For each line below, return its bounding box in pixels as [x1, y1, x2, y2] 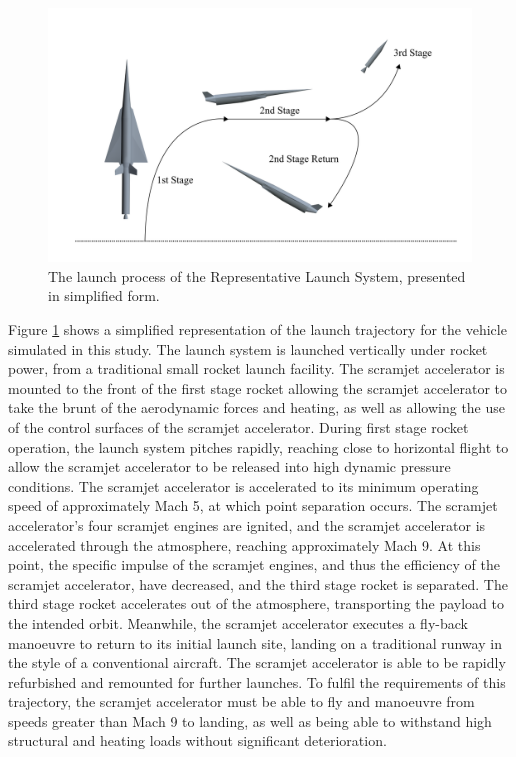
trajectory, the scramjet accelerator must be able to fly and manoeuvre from [8, 691, 475, 712]
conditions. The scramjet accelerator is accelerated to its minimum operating [8, 475, 479, 496]
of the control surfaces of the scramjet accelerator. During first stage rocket [8, 416, 469, 437]
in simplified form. [48, 285, 160, 306]
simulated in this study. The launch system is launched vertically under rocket [8, 338, 488, 359]
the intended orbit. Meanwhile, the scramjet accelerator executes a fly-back [8, 612, 468, 633]
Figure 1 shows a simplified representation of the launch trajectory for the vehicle [8, 319, 507, 340]
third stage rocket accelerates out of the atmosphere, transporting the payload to [8, 593, 504, 614]
